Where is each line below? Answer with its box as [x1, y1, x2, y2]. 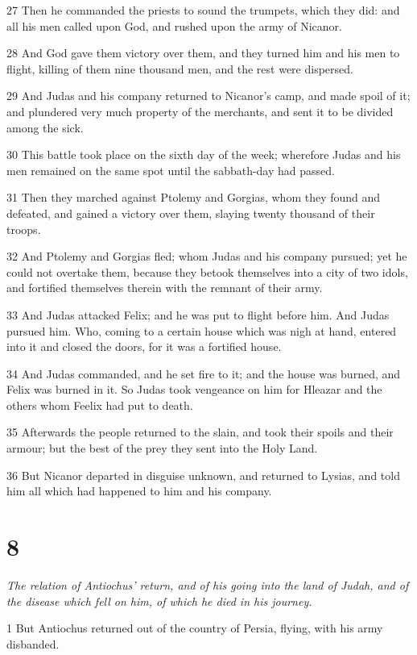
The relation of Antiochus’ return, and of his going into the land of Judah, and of [6, 576, 409, 593]
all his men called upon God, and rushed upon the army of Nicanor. [6, 17, 342, 34]
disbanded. [6, 635, 60, 652]
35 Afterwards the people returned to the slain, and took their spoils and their [6, 423, 394, 440]
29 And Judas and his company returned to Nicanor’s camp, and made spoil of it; [6, 87, 411, 104]
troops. [6, 220, 41, 237]
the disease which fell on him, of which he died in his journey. [6, 592, 312, 609]
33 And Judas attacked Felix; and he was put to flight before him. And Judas [6, 306, 390, 323]
